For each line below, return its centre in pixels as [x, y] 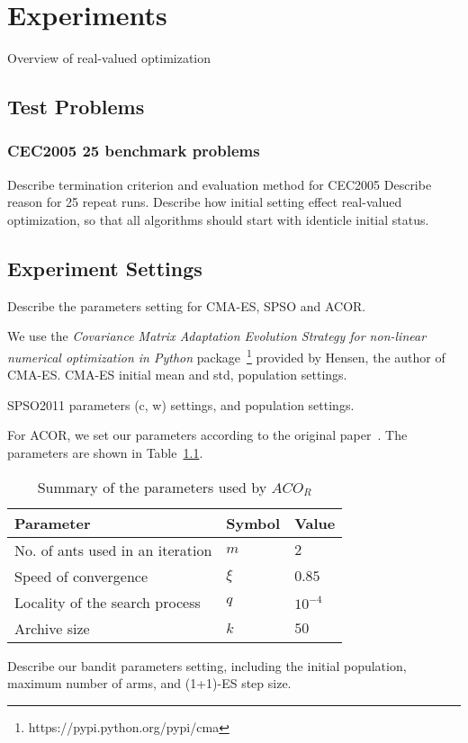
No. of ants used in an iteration [113, 550]
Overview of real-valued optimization [109, 58]
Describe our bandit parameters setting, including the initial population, [207, 665]
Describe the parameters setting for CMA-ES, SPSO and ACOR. [187, 305]
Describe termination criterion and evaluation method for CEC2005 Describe [220, 184]
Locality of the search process [108, 602]
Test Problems [76, 107]
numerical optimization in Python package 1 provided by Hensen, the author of [226, 355]
